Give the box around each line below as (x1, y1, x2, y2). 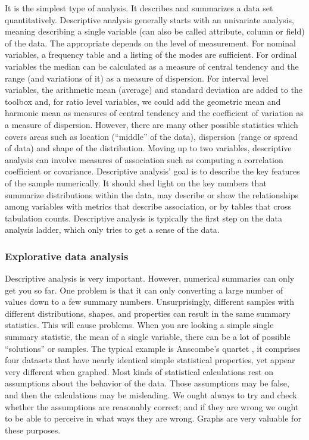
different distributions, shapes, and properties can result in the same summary (5, 307, 291, 319)
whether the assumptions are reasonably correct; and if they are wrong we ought (5, 400, 299, 413)
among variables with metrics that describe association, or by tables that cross (5, 200, 292, 213)
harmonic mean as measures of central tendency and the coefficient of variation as (5, 107, 304, 119)
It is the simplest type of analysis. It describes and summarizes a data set (5, 2, 273, 14)
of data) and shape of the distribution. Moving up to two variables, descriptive (5, 142, 292, 154)
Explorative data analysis (5, 248, 129, 263)
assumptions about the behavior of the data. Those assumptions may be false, (5, 377, 289, 389)
